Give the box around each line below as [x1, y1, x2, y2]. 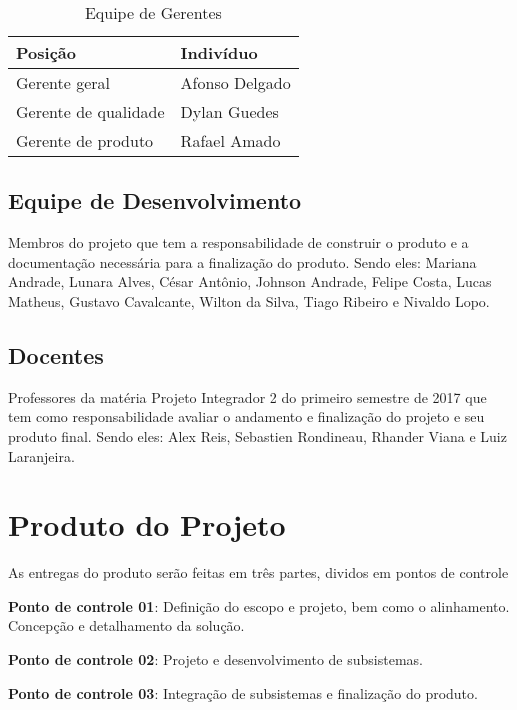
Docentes [8, 339, 104, 370]
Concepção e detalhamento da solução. [8, 615, 245, 636]
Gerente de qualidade [16, 100, 165, 123]
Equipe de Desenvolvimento [8, 185, 302, 216]
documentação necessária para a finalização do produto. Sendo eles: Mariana [8, 251, 477, 272]
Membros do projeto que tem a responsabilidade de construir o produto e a [8, 232, 469, 253]
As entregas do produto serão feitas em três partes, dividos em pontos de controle [8, 562, 509, 583]
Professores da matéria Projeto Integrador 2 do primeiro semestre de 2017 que [8, 386, 487, 407]
